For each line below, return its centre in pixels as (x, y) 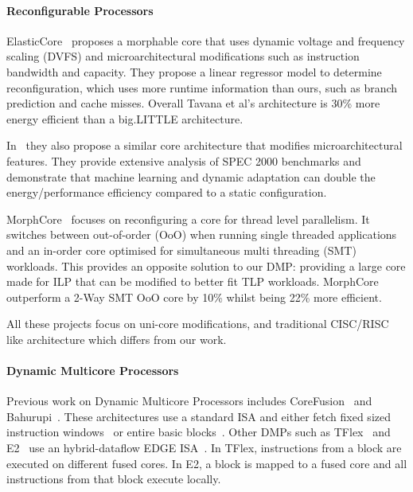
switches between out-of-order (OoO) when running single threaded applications (202, 234)
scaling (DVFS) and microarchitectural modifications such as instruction (183, 56)
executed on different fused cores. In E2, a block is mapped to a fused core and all (207, 463)
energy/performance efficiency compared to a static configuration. (167, 192)
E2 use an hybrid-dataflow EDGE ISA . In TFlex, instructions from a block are (204, 448)
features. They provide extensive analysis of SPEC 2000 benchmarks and (184, 160)
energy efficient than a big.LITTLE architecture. (125, 118)
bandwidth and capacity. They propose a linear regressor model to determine (194, 71)
